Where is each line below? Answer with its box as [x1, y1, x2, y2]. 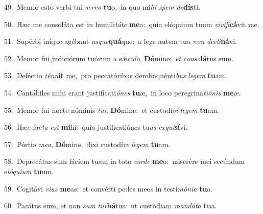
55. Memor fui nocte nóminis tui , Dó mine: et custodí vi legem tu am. [4, 104, 220, 115]
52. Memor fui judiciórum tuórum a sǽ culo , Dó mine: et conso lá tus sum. [4, 53, 234, 63]
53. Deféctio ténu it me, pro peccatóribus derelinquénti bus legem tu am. [4, 70, 227, 81]
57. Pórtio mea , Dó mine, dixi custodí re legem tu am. [4, 138, 171, 149]
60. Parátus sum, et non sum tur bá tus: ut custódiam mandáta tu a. [4, 200, 217, 211]
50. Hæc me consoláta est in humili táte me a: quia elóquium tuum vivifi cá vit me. [4, 18, 259, 29]
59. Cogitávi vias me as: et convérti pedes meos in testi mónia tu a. [4, 183, 213, 194]
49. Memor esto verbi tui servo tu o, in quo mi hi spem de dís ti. [4, 2, 201, 12]
